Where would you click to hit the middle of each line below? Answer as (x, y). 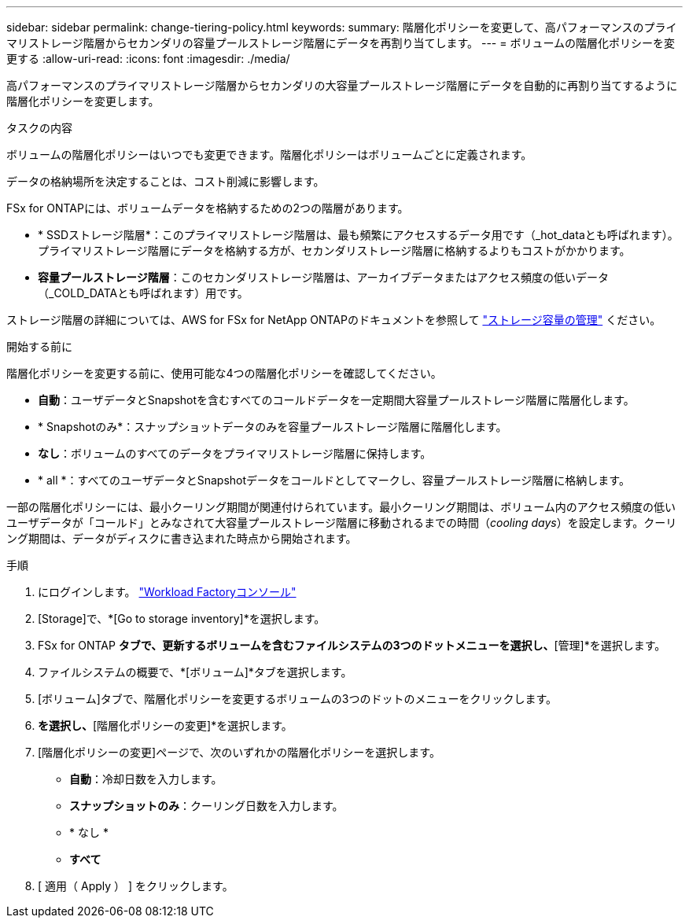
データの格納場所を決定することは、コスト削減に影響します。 (166, 181)
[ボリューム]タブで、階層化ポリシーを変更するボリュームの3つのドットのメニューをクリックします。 (298, 699)
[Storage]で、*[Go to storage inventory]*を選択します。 (182, 618)
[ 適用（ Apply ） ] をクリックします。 (136, 886)
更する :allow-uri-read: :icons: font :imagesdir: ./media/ (148, 59)
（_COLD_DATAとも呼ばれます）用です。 (143, 293)
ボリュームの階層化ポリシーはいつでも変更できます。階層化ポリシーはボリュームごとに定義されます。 (269, 155)
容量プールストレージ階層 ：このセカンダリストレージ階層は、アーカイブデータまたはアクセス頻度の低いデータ (323, 277)
